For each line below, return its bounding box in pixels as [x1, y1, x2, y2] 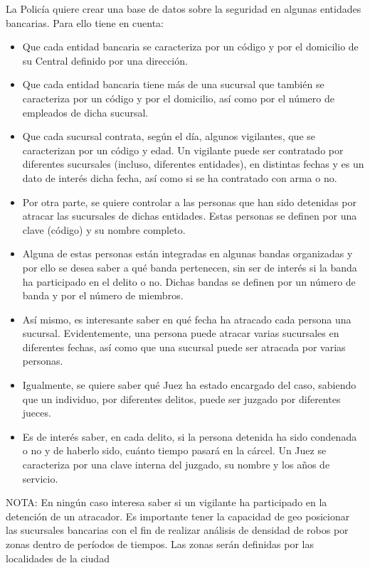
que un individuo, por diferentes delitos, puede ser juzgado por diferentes [22, 391, 341, 406]
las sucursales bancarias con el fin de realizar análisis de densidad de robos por [6, 523, 349, 537]
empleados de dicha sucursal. [22, 105, 149, 119]
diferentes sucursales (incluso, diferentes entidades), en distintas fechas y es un [22, 156, 364, 171]
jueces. [22, 405, 51, 420]
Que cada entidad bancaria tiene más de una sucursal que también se [22, 77, 324, 92]
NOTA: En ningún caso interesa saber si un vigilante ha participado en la [6, 495, 327, 510]
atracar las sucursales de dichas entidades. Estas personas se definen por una [22, 208, 357, 223]
